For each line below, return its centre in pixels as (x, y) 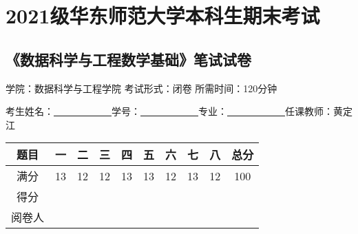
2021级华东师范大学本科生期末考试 (163, 15)
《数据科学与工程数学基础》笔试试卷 (128, 59)
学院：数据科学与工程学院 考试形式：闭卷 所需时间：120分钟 (141, 88)
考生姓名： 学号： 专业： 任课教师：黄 (174, 111)
